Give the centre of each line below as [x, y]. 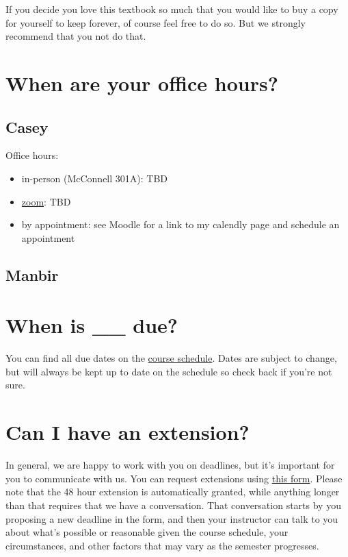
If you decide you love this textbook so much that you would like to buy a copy [172, 9]
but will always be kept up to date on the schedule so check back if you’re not [169, 371]
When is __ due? [92, 325]
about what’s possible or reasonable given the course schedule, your [147, 532]
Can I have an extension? [128, 432]
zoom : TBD [46, 201]
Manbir [32, 274]
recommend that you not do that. [76, 36]
